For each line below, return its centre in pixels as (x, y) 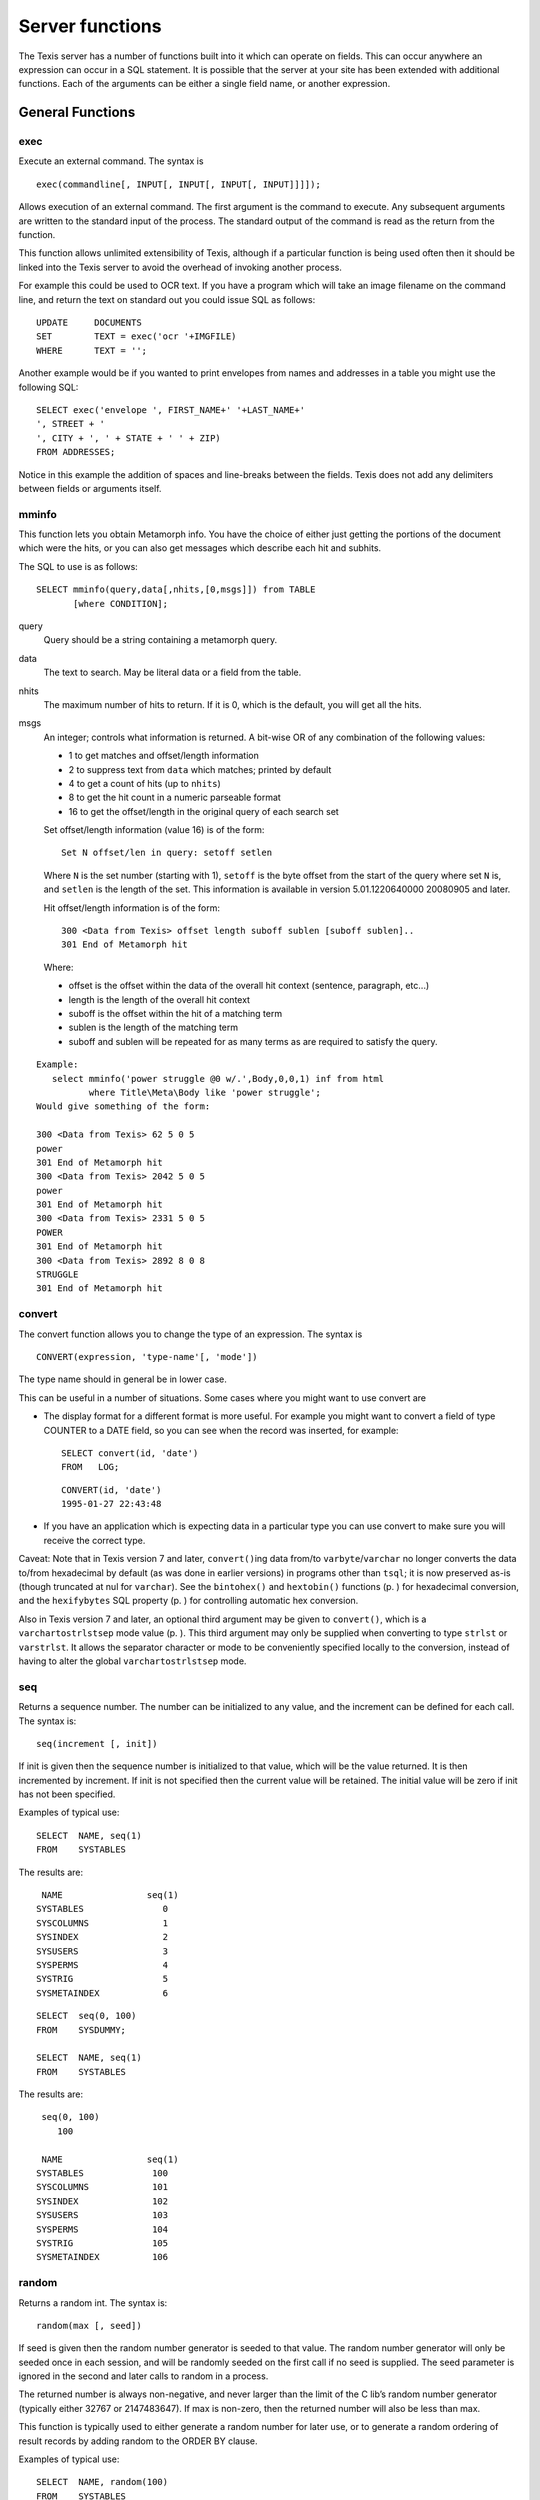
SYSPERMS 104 (102, 2229)
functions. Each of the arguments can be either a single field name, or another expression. (204, 84)
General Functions (77, 112)
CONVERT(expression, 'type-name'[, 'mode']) (147, 1356)
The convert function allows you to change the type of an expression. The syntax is (190, 1334)
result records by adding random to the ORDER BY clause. (138, 2441)
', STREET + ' (70, 424)
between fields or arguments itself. (90, 488)
